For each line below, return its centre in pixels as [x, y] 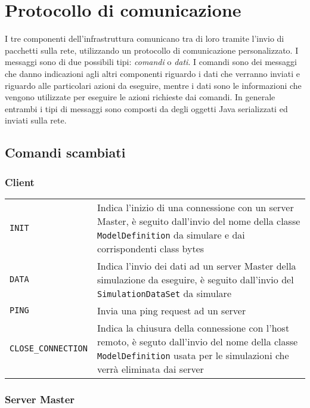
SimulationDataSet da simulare [164, 293]
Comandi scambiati [65, 152]
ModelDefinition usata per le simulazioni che [193, 355]
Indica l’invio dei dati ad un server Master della [196, 265]
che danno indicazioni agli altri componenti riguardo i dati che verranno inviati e [152, 73]
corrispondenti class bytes [151, 248]
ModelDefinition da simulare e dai [171, 234]
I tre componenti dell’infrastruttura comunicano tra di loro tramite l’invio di [145, 38]
